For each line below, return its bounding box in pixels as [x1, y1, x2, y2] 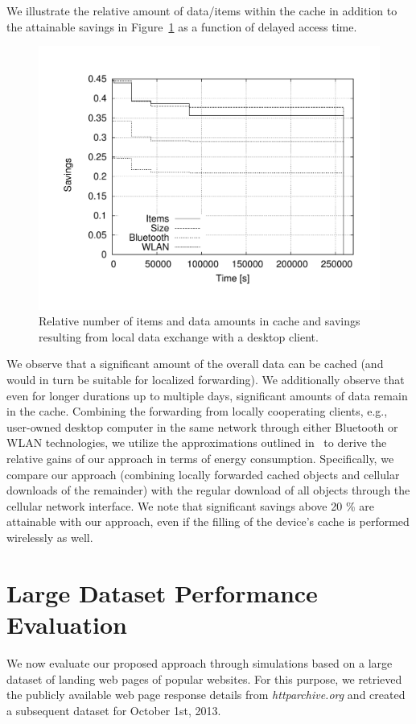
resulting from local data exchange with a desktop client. [39, 328, 319, 345]
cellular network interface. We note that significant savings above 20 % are [6, 497, 374, 514]
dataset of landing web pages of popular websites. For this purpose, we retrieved [6, 670, 402, 687]
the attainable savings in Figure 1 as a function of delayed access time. [6, 18, 357, 35]
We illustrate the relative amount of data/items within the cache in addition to [6, 2, 397, 19]
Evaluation [6, 607, 127, 640]
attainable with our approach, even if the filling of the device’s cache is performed [6, 513, 410, 530]
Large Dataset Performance [6, 576, 318, 609]
